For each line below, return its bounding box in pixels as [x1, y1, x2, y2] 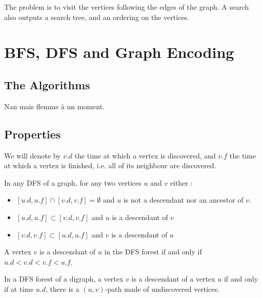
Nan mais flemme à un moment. [4, 101, 105, 111]
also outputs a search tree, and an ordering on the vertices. [4, 11, 189, 22]
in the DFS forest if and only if [104, 246, 202, 257]
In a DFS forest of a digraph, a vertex [4, 273, 124, 284]
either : [170, 177, 193, 188]
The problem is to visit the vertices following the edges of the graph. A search [4, 2, 249, 12]
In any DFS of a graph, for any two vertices [4, 177, 142, 188]
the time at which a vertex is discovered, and [74, 150, 216, 161]
